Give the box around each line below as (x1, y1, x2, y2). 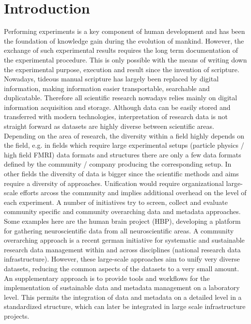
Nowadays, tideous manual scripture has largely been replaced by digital (4, 74, 219, 84)
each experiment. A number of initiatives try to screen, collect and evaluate (4, 197, 228, 207)
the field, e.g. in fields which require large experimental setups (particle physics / (4, 140, 244, 150)
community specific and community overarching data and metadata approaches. (4, 206, 241, 216)
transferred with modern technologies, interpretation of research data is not (4, 111, 228, 122)
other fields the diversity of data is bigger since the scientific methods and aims (4, 169, 239, 179)
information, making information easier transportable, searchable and (4, 83, 210, 93)
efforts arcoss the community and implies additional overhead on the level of (20, 187, 247, 198)
